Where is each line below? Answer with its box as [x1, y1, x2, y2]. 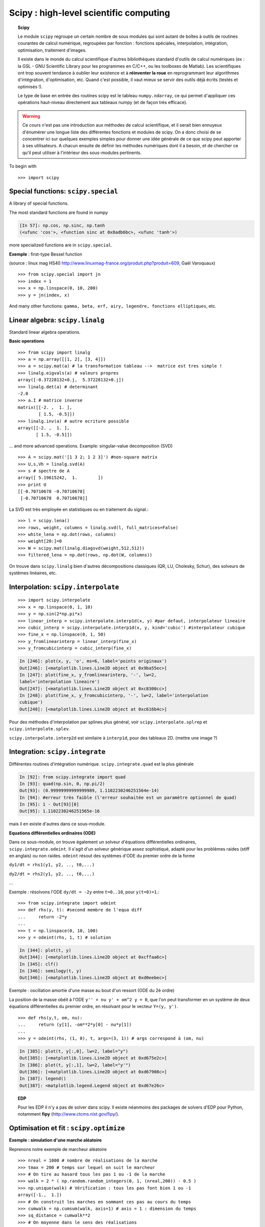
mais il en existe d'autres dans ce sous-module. [9, 821, 106, 827]
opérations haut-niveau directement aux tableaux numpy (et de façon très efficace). [18, 100, 187, 106]
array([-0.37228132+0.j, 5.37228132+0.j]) [18, 377, 124, 383]
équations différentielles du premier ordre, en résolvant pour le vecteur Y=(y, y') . [9, 1004, 178, 1010]
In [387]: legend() [19, 1076, 66, 1082]
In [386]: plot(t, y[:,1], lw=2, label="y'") [19, 1062, 131, 1067]
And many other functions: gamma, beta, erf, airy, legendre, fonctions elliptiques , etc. [9, 303, 216, 309]
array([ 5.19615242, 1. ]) [18, 475, 104, 480]
